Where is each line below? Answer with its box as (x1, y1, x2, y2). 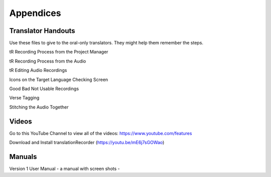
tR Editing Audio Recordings (9, 67, 67, 73)
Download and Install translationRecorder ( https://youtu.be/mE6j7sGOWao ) (9, 139, 165, 145)
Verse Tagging (9, 95, 40, 101)
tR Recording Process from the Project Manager (9, 49, 108, 55)
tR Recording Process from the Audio (9, 58, 86, 64)
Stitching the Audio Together (9, 104, 69, 110)
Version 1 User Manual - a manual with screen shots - (9, 165, 120, 171)
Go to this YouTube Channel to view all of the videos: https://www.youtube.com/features (9, 130, 192, 136)
